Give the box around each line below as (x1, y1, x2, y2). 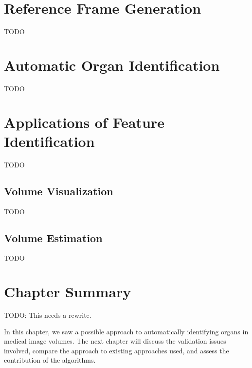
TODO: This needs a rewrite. (4, 310, 91, 320)
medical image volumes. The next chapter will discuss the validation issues (4, 336, 226, 346)
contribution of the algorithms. (4, 355, 96, 365)
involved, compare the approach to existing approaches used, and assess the (4, 345, 229, 355)
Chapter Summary (4, 282, 131, 302)
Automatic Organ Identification (4, 55, 220, 75)
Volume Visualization (4, 183, 113, 198)
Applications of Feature (4, 112, 164, 132)
